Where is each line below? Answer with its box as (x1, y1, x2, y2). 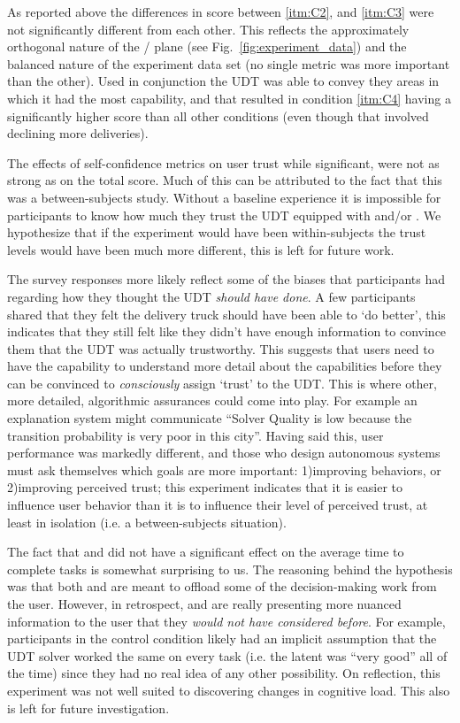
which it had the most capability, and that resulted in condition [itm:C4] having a (7, 88, 451, 107)
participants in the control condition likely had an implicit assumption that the (7, 629, 437, 648)
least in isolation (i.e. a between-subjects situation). (7, 512, 287, 531)
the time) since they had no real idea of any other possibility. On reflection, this (7, 664, 441, 682)
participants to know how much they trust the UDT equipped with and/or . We (7, 205, 441, 224)
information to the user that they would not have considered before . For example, (7, 611, 446, 630)
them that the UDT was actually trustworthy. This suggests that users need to (7, 339, 434, 358)
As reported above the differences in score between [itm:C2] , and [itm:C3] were (7, 3, 434, 20)
